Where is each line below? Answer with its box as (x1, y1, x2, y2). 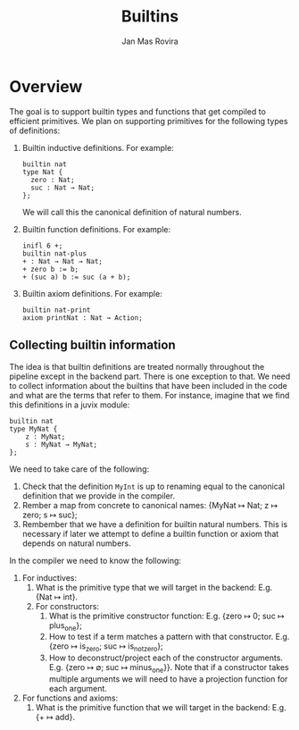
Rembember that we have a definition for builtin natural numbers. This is (21, 518, 288, 529)
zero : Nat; (30, 175, 75, 184)
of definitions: (9, 125, 61, 136)
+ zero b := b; (21, 264, 79, 273)
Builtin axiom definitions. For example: (21, 288, 162, 298)
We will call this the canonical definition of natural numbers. (21, 206, 243, 217)
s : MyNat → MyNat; (25, 440, 98, 449)
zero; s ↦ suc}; (21, 509, 78, 520)
